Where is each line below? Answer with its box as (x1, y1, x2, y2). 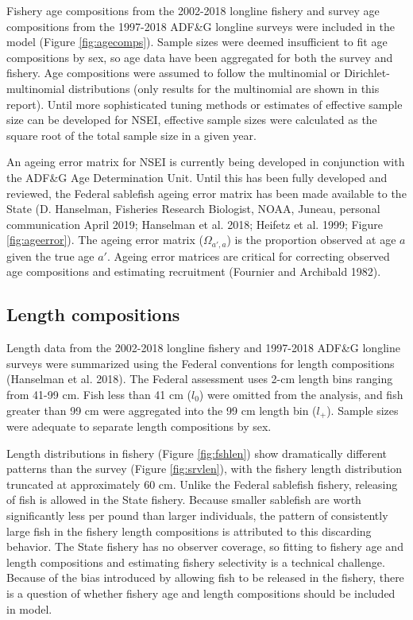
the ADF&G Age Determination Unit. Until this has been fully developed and (6, 169, 388, 185)
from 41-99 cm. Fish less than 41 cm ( (6, 386, 191, 402)
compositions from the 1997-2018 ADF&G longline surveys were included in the (6, 17, 395, 34)
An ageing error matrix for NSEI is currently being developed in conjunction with (6, 153, 405, 170)
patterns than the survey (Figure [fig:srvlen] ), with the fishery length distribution (6, 460, 402, 477)
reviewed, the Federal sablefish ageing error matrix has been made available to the (6, 184, 407, 201)
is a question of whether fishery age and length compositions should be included (6, 584, 396, 601)
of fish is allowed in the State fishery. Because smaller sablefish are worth (6, 491, 361, 508)
